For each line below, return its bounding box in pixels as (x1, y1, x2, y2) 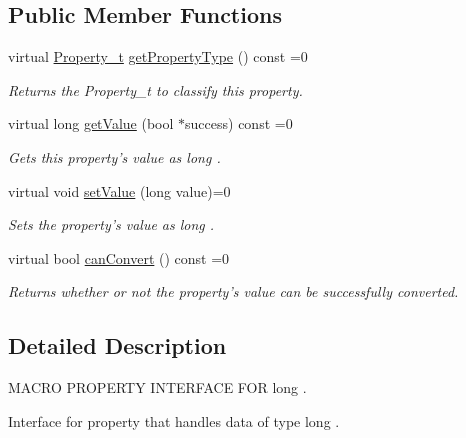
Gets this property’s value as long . (8, 146, 221, 167)
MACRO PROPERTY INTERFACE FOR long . (8, 377, 307, 398)
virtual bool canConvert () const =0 (8, 247, 230, 268)
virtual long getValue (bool (8, 113, 174, 134)
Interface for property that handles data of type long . (8, 410, 340, 431)
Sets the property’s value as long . (8, 214, 215, 235)
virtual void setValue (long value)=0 (8, 180, 231, 201)
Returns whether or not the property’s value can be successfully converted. (8, 281, 459, 302)
